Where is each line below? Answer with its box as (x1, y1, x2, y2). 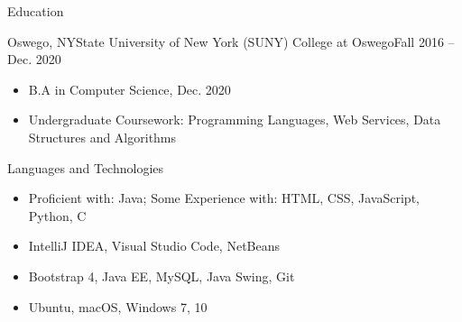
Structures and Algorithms (28, 127, 177, 146)
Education (7, 2, 64, 20)
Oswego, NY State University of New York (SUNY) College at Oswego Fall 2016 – (7, 32, 455, 51)
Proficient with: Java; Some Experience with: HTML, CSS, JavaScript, (28, 189, 420, 207)
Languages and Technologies (7, 158, 164, 177)
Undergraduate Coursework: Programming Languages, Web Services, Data (28, 110, 441, 129)
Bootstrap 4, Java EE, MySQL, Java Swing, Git (28, 266, 295, 285)
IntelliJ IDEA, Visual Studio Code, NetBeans (28, 236, 281, 255)
